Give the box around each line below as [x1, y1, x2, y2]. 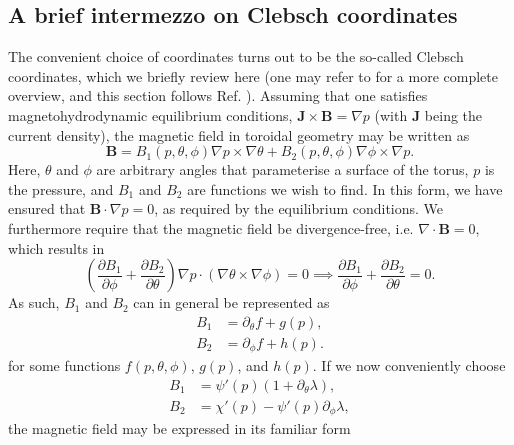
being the [424, 104, 483, 125]
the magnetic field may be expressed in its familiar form [8, 418, 351, 439]
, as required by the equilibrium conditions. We [154, 198, 444, 219]
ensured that [8, 198, 86, 219]
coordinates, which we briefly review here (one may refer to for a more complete [8, 65, 498, 86]
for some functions [8, 355, 121, 376]
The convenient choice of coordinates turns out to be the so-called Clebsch [8, 46, 464, 67]
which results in [8, 237, 105, 258]
